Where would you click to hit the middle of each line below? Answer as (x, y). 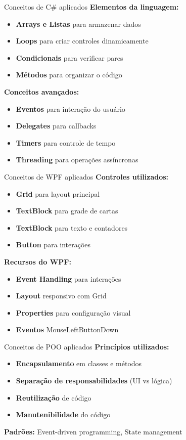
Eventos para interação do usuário (71, 108)
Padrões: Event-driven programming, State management (93, 431)
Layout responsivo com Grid (61, 296)
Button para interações (53, 245)
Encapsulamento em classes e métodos (79, 363)
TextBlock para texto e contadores (72, 227)
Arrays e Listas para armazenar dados (78, 24)
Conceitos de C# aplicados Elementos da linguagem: (91, 7)
